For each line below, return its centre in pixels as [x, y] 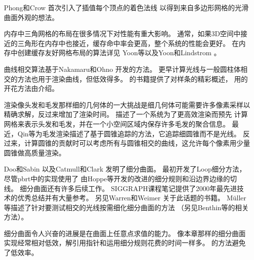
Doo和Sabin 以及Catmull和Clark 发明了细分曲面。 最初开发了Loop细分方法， [125, 169]
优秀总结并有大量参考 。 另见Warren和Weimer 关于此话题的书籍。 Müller [132, 198]
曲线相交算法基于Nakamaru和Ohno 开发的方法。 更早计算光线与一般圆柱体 [122, 69]
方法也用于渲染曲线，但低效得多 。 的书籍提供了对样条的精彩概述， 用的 [133, 78]
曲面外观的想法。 [31, 17]
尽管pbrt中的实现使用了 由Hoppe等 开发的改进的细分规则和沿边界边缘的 [117, 178]
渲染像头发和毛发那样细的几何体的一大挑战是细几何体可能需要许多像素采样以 [127, 104]
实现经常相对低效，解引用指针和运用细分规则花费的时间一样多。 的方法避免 [125, 243]
